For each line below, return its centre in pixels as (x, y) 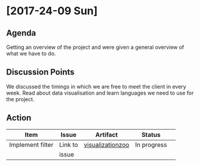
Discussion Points (40, 72)
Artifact (107, 134)
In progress (151, 145)
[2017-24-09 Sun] (52, 11)
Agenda (21, 33)
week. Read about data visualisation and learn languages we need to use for (100, 93)
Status (151, 134)
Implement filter (31, 145)
